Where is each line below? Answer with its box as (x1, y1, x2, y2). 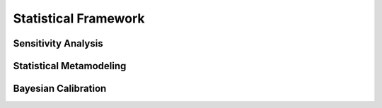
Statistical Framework (13, 11, 145, 26)
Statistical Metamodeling (13, 60, 127, 72)
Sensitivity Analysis (13, 37, 103, 49)
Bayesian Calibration (13, 83, 107, 95)
